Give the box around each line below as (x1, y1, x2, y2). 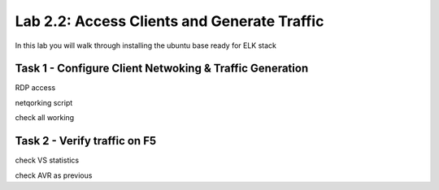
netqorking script (15, 97, 73, 107)
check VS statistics (15, 155, 80, 166)
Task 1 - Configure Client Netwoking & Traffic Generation (15, 62, 309, 76)
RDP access (15, 83, 56, 93)
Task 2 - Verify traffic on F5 (15, 134, 157, 148)
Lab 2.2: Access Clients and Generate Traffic (15, 12, 324, 30)
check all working (15, 113, 75, 123)
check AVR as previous (15, 171, 93, 180)
